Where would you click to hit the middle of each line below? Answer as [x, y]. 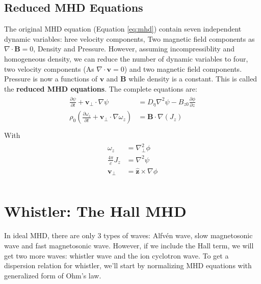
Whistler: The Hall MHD [95, 211]
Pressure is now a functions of [51, 79]
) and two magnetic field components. [183, 68]
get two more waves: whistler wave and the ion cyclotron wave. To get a [116, 255]
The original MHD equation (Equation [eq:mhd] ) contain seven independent [123, 29]
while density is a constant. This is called [193, 79]
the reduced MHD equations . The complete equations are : [101, 88]
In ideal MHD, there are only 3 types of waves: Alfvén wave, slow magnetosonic [128, 235]
